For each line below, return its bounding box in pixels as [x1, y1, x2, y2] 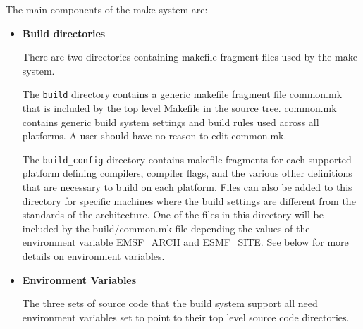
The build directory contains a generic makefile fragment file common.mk [22, 87, 343, 101]
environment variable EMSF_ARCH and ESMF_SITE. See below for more [22, 235, 349, 249]
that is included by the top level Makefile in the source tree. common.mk [22, 101, 337, 116]
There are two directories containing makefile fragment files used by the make [22, 49, 357, 64]
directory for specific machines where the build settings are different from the [22, 193, 356, 208]
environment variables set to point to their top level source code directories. [22, 309, 350, 324]
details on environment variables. [22, 249, 165, 263]
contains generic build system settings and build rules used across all [22, 114, 319, 129]
